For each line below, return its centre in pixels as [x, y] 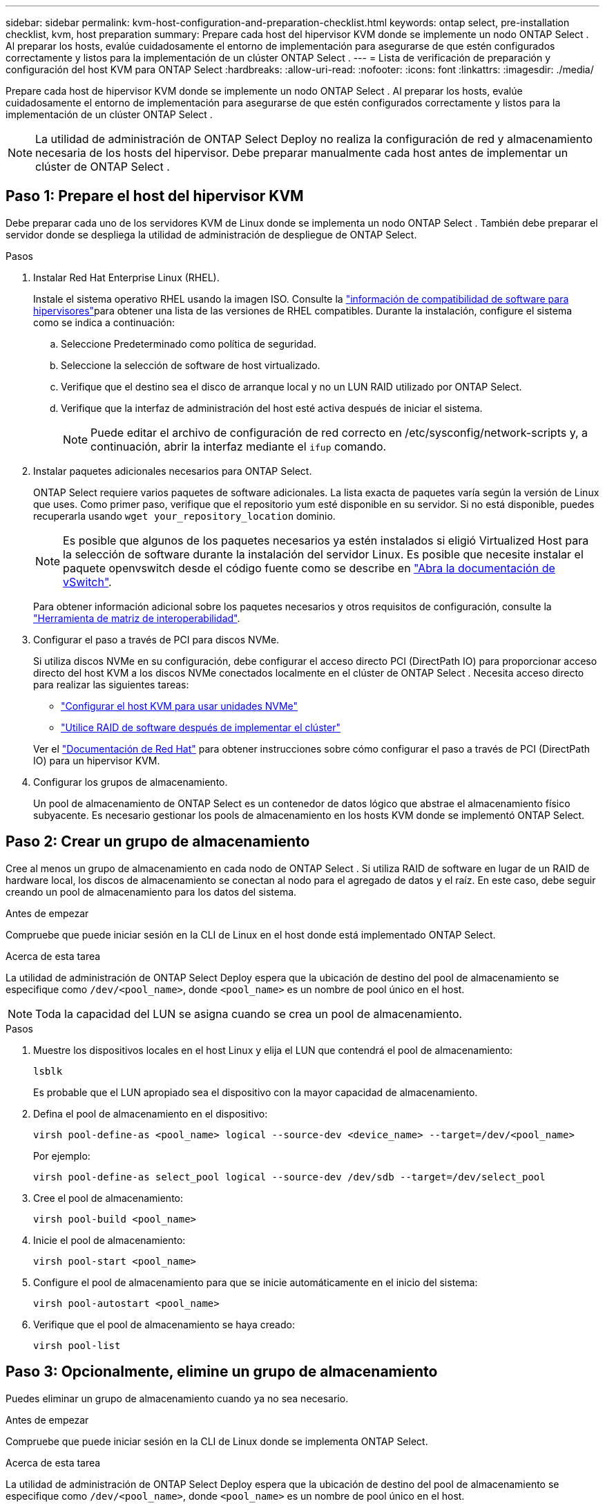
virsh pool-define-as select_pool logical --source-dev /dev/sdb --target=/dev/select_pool [289, 1177]
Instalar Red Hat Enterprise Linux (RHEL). [126, 277]
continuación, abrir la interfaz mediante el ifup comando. [239, 446]
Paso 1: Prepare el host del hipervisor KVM [155, 196]
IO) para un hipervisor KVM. [97, 760]
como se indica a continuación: [104, 322]
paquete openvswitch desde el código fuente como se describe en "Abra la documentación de [309, 568]
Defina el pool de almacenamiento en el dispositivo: [151, 1113]
